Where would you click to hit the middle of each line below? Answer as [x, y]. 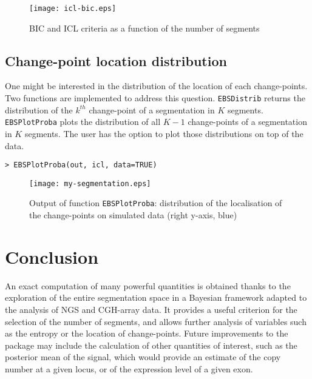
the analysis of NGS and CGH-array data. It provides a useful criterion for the [151, 310]
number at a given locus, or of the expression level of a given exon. [129, 368]
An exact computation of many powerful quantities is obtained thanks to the [148, 285]
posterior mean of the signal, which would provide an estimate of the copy [143, 357]
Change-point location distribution [116, 60]
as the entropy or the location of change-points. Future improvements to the [147, 333]
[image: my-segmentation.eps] [90, 183]
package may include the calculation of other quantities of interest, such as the [151, 345]
